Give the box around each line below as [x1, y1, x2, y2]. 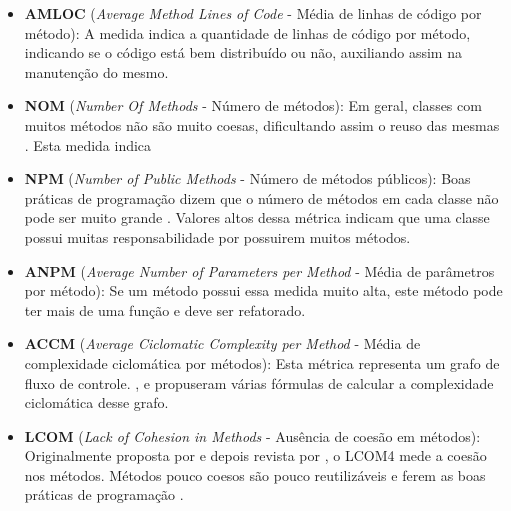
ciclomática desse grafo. [24, 392, 169, 413]
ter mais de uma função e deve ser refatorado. [24, 299, 306, 320]
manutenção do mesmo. [24, 61, 169, 82]
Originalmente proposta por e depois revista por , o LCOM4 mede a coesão [24, 445, 487, 466]
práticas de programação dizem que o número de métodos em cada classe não [24, 187, 499, 208]
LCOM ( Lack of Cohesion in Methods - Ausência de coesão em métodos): [24, 425, 481, 446]
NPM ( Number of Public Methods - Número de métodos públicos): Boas [24, 168, 471, 189]
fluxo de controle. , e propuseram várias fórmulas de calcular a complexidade [24, 372, 494, 393]
